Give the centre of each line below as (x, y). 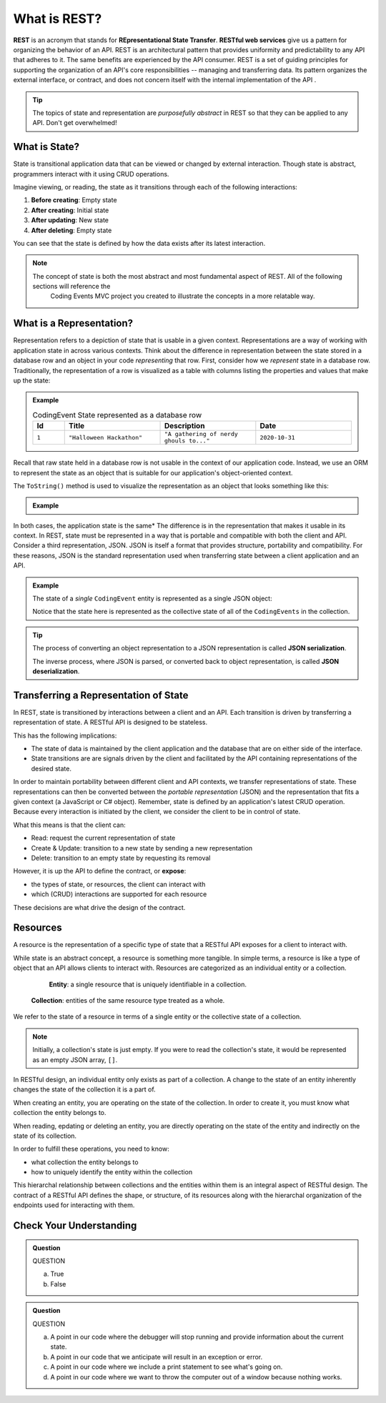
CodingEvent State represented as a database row (117, 415)
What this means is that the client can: (69, 825)
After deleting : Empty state (71, 230)
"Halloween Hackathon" (106, 437)
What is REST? (58, 19)
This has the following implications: (65, 735)
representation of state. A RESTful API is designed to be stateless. (110, 723)
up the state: (32, 380)
